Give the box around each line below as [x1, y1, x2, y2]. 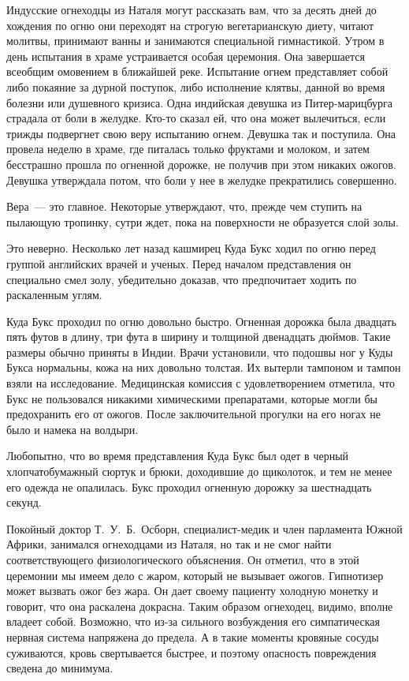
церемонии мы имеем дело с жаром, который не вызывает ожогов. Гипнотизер [6, 567, 384, 583]
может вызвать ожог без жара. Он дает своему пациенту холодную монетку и [6, 582, 378, 599]
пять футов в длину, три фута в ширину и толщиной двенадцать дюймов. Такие [6, 328, 391, 345]
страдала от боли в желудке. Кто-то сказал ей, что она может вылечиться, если [6, 110, 386, 126]
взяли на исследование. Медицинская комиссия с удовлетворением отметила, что [6, 375, 395, 391]
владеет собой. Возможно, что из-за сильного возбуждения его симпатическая [6, 613, 380, 630]
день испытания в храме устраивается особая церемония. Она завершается [6, 47, 365, 64]
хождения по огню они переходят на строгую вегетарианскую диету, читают [6, 17, 374, 33]
